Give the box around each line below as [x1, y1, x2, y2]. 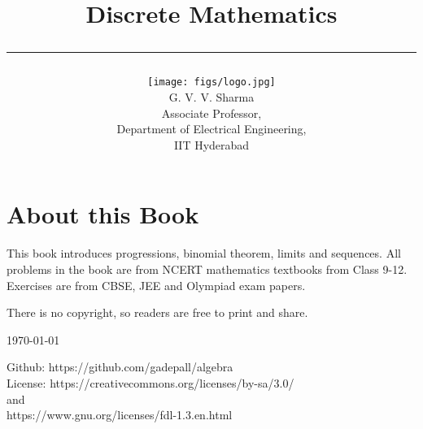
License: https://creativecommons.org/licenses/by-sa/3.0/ [7, 374, 294, 391]
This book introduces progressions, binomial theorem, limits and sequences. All [7, 245, 401, 262]
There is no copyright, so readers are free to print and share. [7, 304, 308, 321]
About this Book [7, 197, 199, 231]
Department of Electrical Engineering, [116, 120, 307, 137]
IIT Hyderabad [173, 136, 250, 153]
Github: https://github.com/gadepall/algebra [7, 358, 233, 375]
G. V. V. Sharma [168, 89, 255, 106]
